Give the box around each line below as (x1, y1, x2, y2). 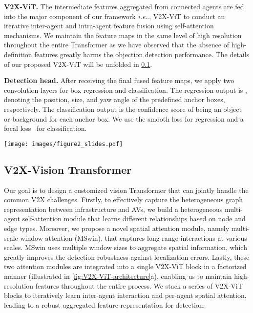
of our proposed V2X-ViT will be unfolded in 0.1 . (4, 59, 152, 69)
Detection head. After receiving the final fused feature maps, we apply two (4, 75, 234, 85)
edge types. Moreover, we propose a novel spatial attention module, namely (4, 223, 230, 233)
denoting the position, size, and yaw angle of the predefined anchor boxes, (4, 94, 225, 104)
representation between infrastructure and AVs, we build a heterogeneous (4, 204, 223, 214)
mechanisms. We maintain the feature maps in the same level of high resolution (4, 30, 242, 40)
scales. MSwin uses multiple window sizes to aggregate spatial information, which (4, 242, 247, 252)
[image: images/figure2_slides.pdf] (4, 140, 123, 147)
